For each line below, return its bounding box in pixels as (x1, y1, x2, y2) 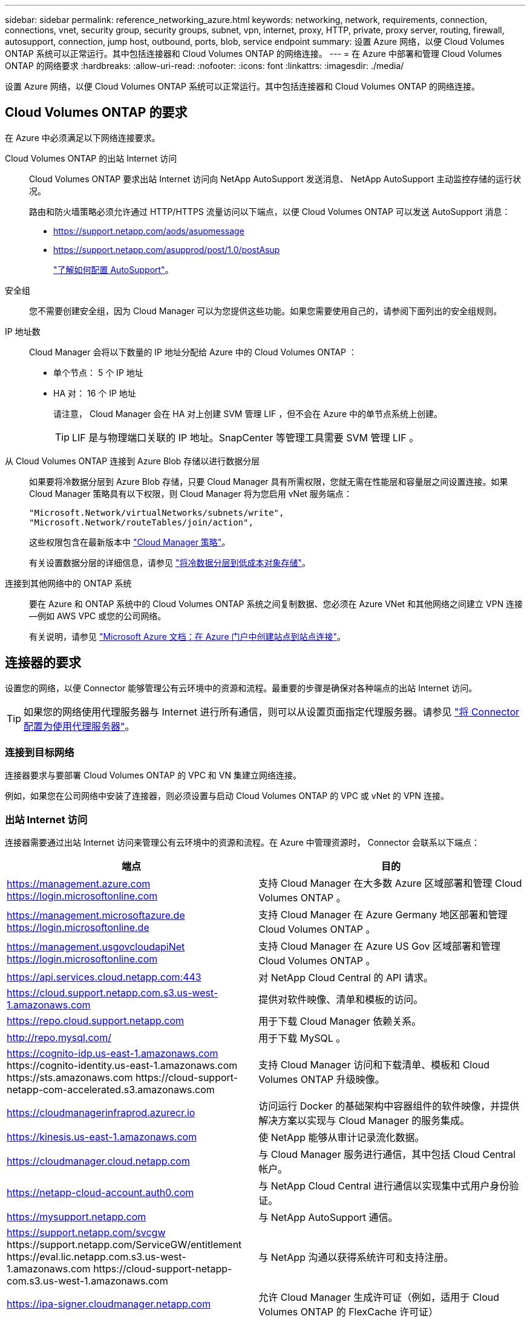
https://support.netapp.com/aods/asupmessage (53, 225, 244, 236)
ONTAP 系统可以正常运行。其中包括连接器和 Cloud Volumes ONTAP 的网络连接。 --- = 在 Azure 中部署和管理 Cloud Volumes (5, 48, 502, 59)
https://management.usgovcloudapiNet (7, 941, 185, 953)
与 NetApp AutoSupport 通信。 (258, 1211, 398, 1224)
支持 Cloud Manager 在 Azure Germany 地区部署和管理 (258, 909, 508, 921)
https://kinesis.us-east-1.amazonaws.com (7, 1131, 197, 1143)
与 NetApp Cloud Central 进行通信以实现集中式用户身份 (258, 1180, 509, 1192)
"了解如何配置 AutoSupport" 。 (53, 264, 174, 275)
